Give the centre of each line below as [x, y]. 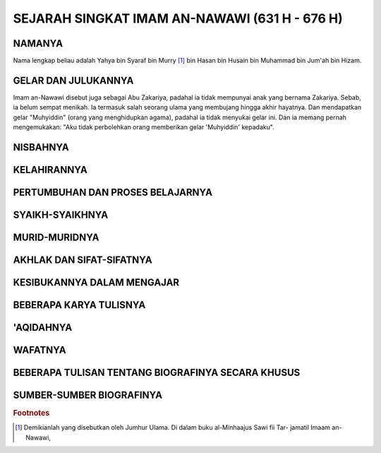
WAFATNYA [40, 350]
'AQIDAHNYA [43, 328]
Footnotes [31, 413]
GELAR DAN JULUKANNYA [73, 80]
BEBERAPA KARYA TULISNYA [79, 305]
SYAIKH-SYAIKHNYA [61, 215]
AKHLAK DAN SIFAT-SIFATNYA [83, 260]
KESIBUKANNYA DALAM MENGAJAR [96, 283]
